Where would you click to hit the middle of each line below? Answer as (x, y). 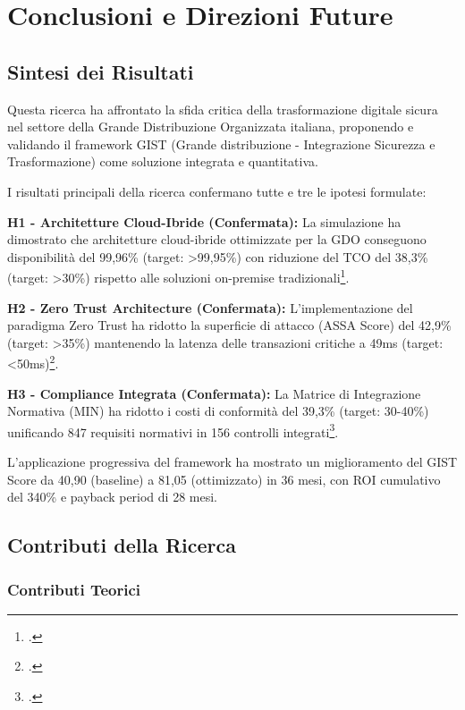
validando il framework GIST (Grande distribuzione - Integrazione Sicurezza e (221, 144)
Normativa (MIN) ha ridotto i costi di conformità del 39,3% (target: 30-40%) (218, 411)
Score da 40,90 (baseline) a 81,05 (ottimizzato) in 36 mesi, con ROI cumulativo (224, 479)
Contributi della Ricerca (122, 545)
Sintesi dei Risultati (101, 71)
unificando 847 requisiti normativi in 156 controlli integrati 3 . (173, 430)
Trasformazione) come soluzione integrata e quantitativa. (163, 161)
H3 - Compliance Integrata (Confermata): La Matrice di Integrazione (214, 393)
